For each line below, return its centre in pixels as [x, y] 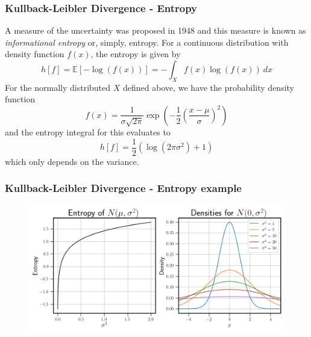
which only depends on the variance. [72, 161]
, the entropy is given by [136, 54]
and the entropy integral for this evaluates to [88, 131]
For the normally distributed [58, 87]
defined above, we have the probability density [208, 87]
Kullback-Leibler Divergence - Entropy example [123, 188]
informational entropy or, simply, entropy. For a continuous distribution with [147, 42]
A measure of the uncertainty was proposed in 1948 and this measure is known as [155, 30]
